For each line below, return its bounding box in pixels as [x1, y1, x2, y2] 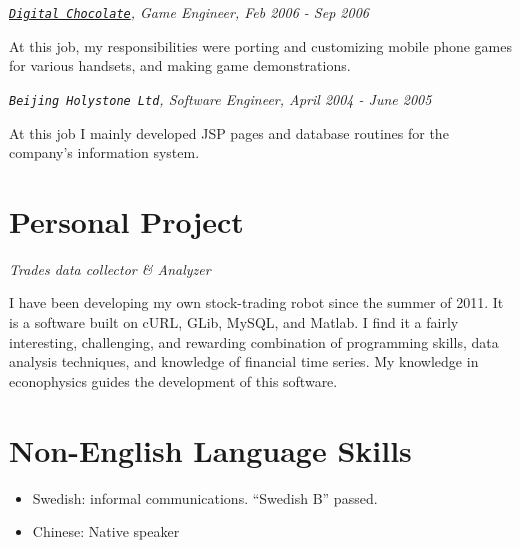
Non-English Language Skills [9, 429, 412, 470]
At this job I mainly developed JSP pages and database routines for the [9, 122, 449, 143]
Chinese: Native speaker [32, 521, 180, 542]
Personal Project [9, 200, 244, 241]
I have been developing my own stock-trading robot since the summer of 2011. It [9, 292, 504, 313]
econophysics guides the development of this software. [9, 370, 338, 391]
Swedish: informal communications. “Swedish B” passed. [32, 487, 378, 508]
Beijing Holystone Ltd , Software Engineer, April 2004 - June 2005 [9, 88, 432, 109]
